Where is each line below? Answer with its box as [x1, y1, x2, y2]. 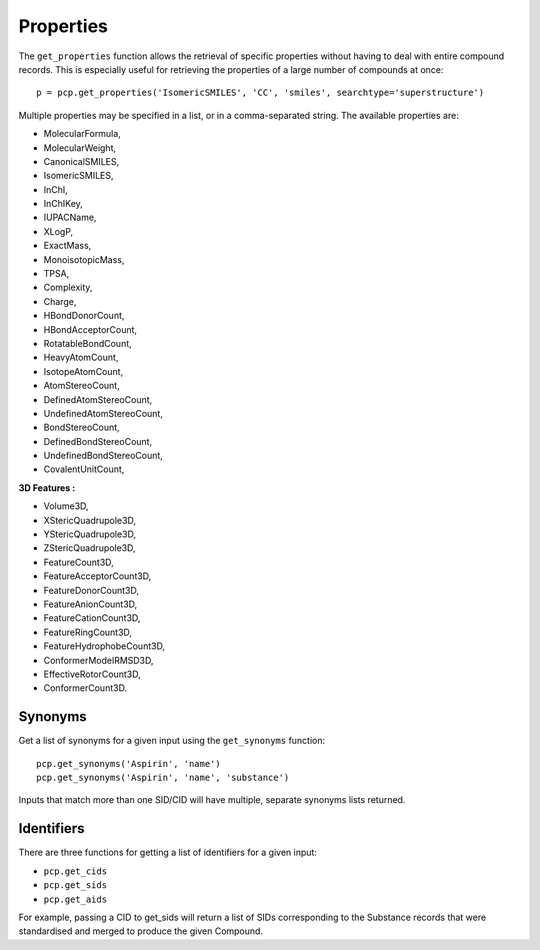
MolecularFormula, [43, 128, 122, 140]
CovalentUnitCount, [43, 463, 125, 475]
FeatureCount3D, [43, 556, 114, 568]
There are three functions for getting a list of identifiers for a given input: [18, 846, 317, 859]
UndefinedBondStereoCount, [43, 450, 164, 462]
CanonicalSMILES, [43, 155, 120, 167]
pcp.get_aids [43, 893, 108, 905]
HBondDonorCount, [43, 310, 125, 322]
